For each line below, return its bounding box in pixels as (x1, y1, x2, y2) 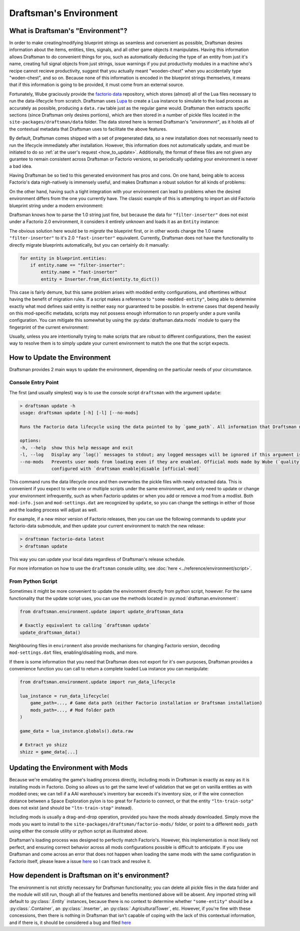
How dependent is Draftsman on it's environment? (9, 871, 169, 880)
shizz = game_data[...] (19, 749, 78, 755)
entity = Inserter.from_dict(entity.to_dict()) (40, 276, 160, 282)
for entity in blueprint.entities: (19, 255, 107, 261)
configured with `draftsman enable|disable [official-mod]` (51, 466, 202, 472)
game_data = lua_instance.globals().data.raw (19, 728, 133, 734)
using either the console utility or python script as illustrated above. (9, 828, 148, 834)
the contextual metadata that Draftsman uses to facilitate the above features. (9, 126, 167, 132)
